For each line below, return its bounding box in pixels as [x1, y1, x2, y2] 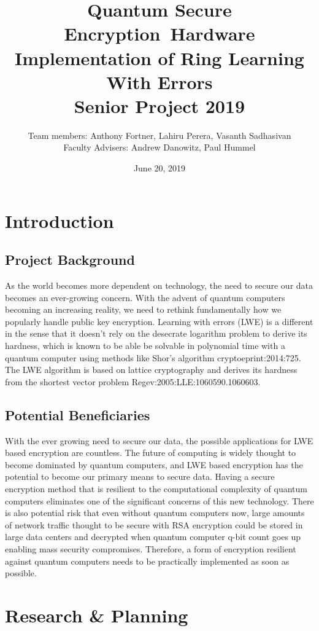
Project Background [5, 250, 135, 269]
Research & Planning [5, 602, 188, 627]
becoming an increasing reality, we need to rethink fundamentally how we [5, 303, 282, 316]
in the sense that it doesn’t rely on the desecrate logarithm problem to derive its [5, 327, 307, 340]
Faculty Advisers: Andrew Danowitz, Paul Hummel [63, 141, 256, 154]
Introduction [5, 208, 114, 233]
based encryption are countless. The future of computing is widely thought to [5, 446, 296, 459]
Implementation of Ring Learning [15, 45, 304, 70]
